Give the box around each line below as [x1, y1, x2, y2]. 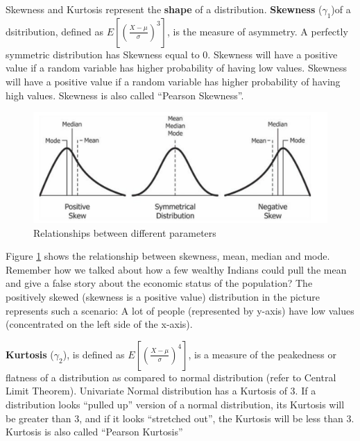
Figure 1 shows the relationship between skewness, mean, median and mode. [6, 249, 330, 263]
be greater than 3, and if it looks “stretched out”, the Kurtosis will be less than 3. [6, 410, 354, 425]
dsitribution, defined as [6, 24, 104, 38]
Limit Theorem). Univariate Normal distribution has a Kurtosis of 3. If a [6, 383, 316, 398]
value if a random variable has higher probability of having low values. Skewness [6, 60, 348, 75]
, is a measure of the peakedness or [188, 347, 336, 361]
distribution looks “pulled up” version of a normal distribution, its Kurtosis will [6, 397, 345, 411]
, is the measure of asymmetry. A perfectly [166, 24, 348, 38]
